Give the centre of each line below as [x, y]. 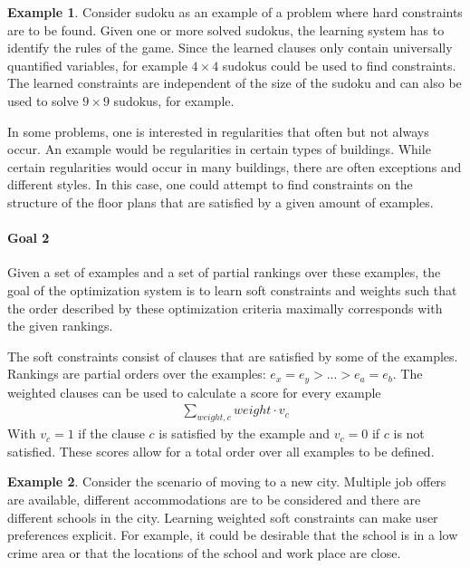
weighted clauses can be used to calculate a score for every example [194, 392]
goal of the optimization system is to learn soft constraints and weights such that [232, 289]
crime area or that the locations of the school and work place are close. [204, 552]
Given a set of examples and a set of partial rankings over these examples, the [224, 272]
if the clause [111, 433]
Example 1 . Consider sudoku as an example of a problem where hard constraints [235, 12]
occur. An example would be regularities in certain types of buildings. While [219, 149]
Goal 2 [29, 238]
